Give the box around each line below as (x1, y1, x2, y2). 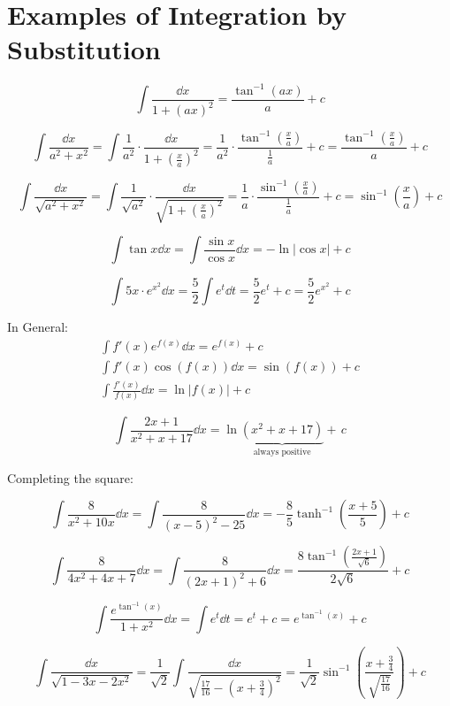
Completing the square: (7, 468, 133, 487)
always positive (253, 448, 311, 457)
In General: (7, 318, 68, 336)
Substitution (7, 31, 161, 67)
